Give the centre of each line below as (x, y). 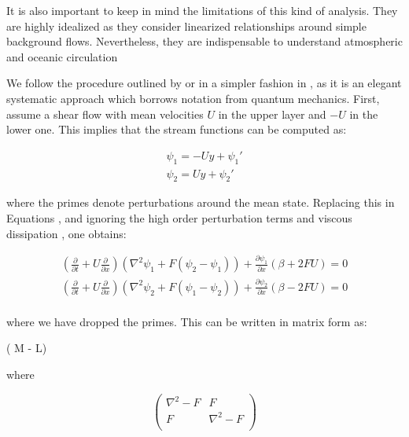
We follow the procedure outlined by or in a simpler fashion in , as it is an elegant (204, 83)
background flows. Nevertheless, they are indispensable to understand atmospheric (204, 41)
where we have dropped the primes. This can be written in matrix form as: (187, 321)
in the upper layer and (272, 114)
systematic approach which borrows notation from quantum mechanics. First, (193, 98)
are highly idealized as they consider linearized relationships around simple (186, 26)
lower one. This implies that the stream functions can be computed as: (177, 129)
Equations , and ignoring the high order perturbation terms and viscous (179, 218)
